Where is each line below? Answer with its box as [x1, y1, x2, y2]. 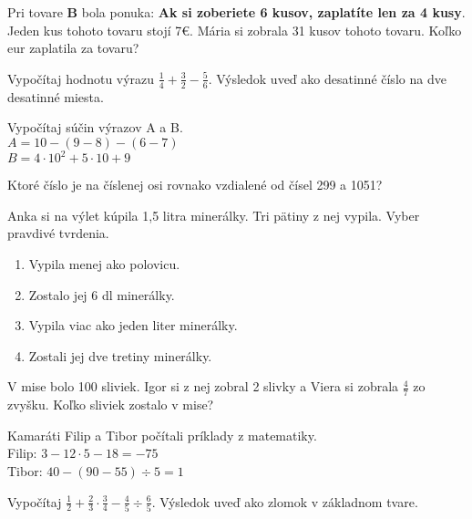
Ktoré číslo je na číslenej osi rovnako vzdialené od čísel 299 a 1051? [7, 175, 383, 194]
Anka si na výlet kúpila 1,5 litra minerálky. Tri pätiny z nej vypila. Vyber [7, 205, 420, 224]
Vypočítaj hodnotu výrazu [7, 68, 155, 88]
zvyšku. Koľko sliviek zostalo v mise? [7, 395, 214, 414]
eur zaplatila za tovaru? [7, 38, 139, 57]
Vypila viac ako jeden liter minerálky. [28, 316, 238, 335]
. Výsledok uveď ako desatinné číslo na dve [208, 68, 446, 88]
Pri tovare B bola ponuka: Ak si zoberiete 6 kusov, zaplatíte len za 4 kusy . [7, 3, 466, 21]
